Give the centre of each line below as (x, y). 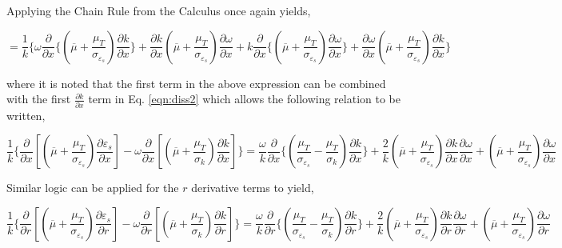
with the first (39, 99)
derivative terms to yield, (253, 188)
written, (26, 115)
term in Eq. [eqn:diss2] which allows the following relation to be (244, 99)
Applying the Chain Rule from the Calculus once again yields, (159, 10)
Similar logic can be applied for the (93, 188)
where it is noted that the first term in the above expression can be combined (196, 83)
